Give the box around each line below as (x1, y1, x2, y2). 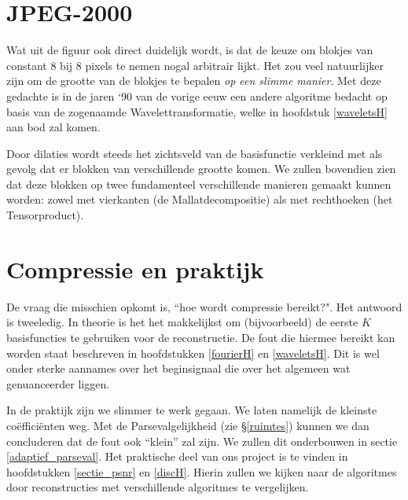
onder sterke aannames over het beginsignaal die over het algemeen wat (6, 360, 351, 377)
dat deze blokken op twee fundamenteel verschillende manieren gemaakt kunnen (6, 175, 391, 192)
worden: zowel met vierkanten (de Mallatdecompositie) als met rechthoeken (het (6, 191, 393, 208)
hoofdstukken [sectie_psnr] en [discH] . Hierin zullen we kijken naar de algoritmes (6, 463, 397, 480)
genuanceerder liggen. (6, 375, 110, 392)
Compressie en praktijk (6, 252, 264, 285)
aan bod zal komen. (6, 119, 101, 135)
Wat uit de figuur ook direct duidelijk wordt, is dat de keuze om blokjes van (6, 42, 373, 58)
